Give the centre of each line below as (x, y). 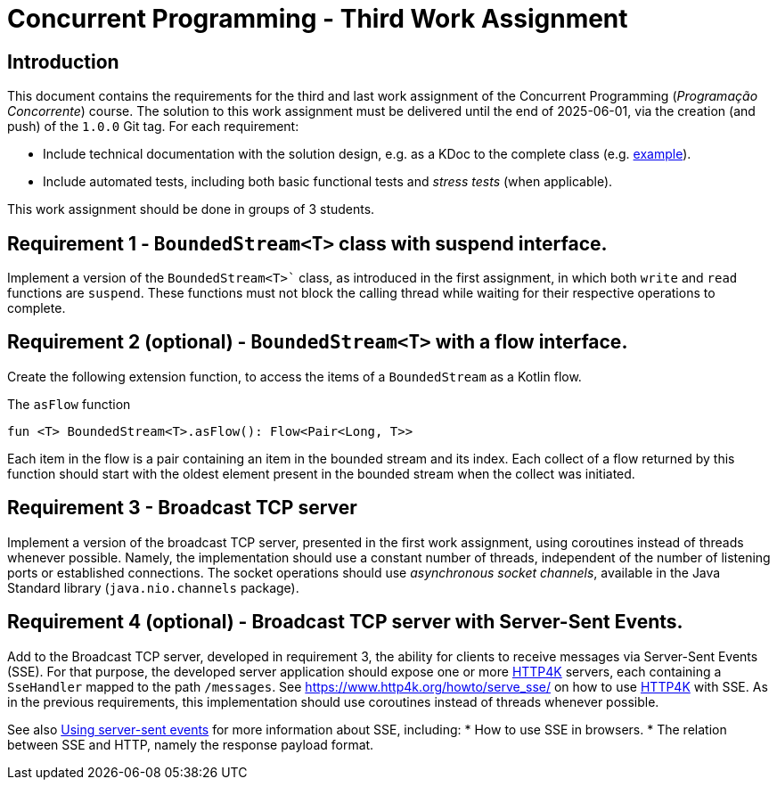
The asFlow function (69, 404)
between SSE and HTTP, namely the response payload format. (191, 744)
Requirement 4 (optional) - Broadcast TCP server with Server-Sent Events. (345, 622)
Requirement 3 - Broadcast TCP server (182, 508)
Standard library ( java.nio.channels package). (153, 587)
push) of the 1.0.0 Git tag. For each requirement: (153, 127)
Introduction (63, 61)
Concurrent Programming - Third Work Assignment (318, 19)
